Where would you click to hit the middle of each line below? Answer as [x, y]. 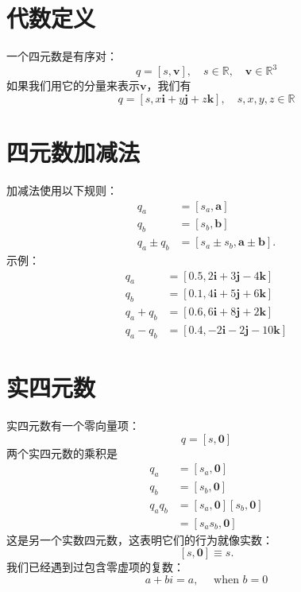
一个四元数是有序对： [62, 56]
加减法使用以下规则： [62, 190]
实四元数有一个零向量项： [73, 426]
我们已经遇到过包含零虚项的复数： [95, 567]
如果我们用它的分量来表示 [73, 85]
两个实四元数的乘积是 [62, 453]
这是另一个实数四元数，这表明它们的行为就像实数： [140, 539]
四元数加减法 [73, 152]
